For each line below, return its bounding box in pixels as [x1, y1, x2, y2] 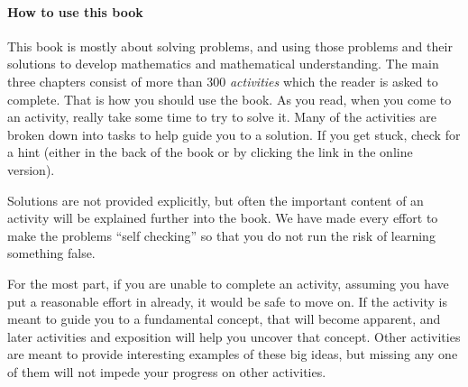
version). [7, 160, 55, 179]
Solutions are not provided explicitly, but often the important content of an [7, 190, 424, 209]
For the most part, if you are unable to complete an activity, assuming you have [7, 273, 449, 292]
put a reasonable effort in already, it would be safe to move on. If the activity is [7, 291, 447, 310]
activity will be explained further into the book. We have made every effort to [7, 208, 438, 227]
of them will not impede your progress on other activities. [7, 362, 326, 381]
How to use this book [7, 2, 143, 21]
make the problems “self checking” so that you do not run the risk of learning [7, 226, 436, 244]
